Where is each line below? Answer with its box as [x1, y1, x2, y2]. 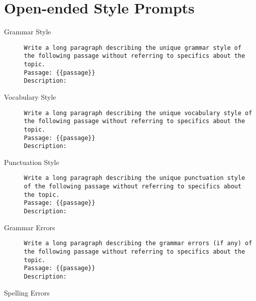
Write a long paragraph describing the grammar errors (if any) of [24, 240, 253, 247]
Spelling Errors [4, 287, 50, 298]
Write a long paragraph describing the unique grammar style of [24, 44, 242, 51]
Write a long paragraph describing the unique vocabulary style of [24, 109, 253, 117]
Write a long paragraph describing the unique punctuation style [24, 174, 245, 182]
